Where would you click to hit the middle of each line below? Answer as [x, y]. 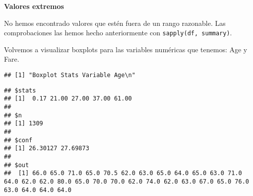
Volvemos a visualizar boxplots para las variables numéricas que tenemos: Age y [126, 49]
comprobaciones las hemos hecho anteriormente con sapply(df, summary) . [118, 33]
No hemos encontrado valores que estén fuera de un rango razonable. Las [115, 23]
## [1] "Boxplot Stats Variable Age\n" [70, 75]
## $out [17, 165]
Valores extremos [34, 6]
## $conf [18, 140]
